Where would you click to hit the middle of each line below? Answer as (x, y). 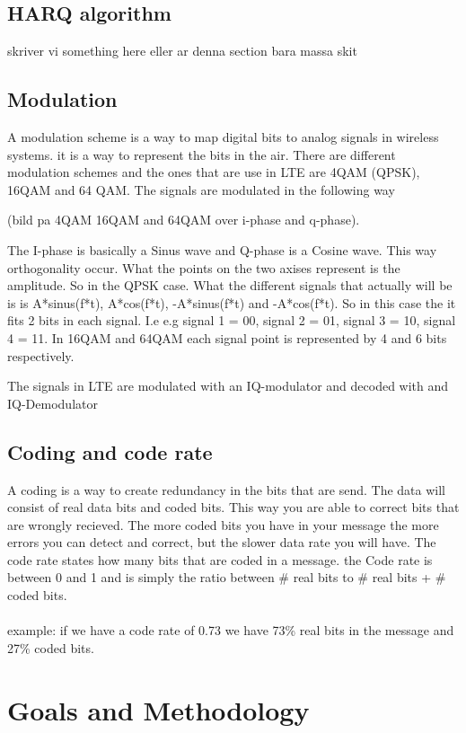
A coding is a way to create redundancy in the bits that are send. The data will (226, 489)
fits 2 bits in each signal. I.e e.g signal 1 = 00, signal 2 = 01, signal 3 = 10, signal (232, 320)
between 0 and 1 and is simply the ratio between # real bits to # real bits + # (227, 577)
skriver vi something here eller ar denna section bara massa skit (182, 51)
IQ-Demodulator (53, 403)
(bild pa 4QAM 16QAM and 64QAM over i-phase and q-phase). (184, 220)
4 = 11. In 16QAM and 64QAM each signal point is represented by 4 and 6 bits (227, 337)
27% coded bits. (51, 647)
